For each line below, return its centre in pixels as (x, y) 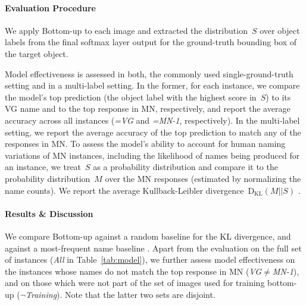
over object (280, 30)
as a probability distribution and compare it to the (185, 167)
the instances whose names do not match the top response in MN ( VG (133, 271)
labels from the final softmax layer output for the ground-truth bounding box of (151, 42)
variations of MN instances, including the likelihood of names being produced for (152, 155)
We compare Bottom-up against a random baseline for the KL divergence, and (148, 236)
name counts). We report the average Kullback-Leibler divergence (124, 190)
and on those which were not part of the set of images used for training (135, 283)
